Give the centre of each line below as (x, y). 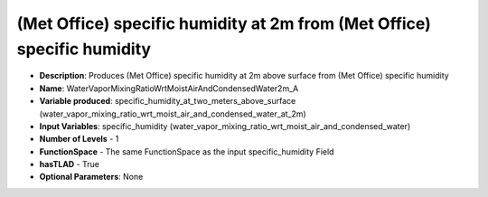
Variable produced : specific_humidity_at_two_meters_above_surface (168, 101)
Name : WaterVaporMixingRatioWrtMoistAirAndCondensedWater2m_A (169, 88)
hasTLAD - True (69, 164)
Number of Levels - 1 (79, 139)
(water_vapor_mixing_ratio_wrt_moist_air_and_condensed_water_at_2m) (173, 114)
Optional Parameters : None (91, 177)
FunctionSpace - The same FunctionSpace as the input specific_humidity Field (187, 151)
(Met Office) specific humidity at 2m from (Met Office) (224, 23)
